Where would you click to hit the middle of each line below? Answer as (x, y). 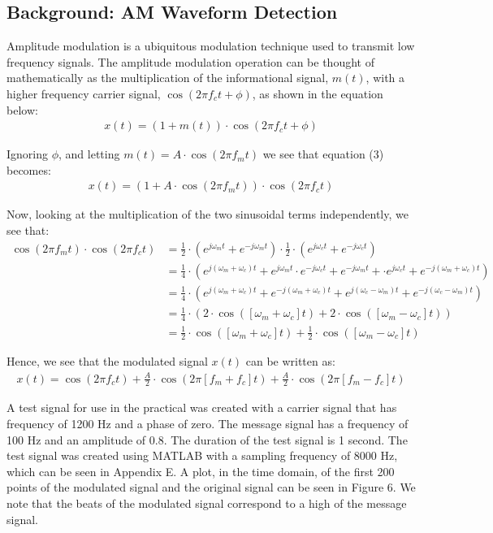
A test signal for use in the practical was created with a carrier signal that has (202, 407)
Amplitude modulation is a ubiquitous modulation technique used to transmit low (211, 46)
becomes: (29, 169)
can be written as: (290, 361)
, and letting (89, 154)
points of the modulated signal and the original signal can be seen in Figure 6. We (211, 487)
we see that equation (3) (323, 154)
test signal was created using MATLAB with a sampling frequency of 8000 (192, 455)
